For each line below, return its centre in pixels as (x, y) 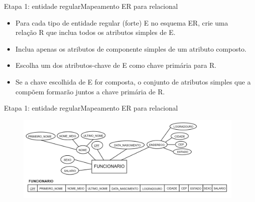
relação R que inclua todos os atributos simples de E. (95, 32)
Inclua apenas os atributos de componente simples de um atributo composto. (131, 48)
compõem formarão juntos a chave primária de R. (90, 91)
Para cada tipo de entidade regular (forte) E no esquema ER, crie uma (122, 22)
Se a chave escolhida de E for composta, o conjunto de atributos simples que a (133, 81)
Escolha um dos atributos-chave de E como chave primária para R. (116, 65)
